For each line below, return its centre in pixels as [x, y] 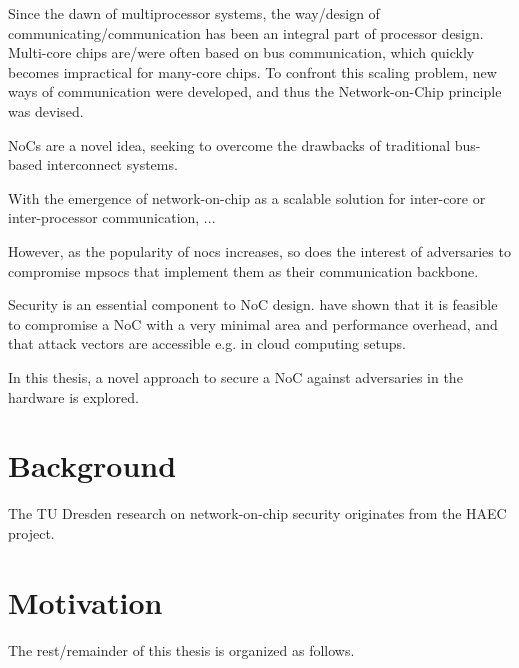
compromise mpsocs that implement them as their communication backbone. [243, 270]
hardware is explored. [73, 396]
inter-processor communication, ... [112, 217]
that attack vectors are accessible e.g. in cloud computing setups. [207, 343]
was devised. [46, 110]
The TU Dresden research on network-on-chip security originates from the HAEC [257, 513]
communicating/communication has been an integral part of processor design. [246, 32]
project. [31, 532]
